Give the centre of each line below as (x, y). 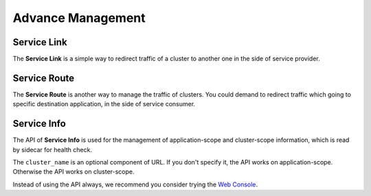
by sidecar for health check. (53, 149)
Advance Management (79, 18)
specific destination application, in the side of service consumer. (104, 104)
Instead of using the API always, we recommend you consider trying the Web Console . (135, 184)
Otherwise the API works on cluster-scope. (74, 172)
